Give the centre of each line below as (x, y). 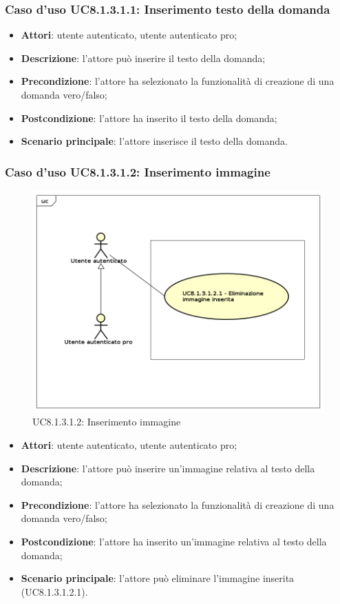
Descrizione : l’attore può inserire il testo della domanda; (143, 58)
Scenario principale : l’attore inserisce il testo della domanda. (154, 141)
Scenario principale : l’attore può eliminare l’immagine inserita (158, 578)
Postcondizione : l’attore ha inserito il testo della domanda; (149, 118)
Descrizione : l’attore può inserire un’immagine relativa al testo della (168, 468)
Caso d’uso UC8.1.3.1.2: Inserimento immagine (138, 171)
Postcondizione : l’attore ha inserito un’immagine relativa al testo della (174, 542)
